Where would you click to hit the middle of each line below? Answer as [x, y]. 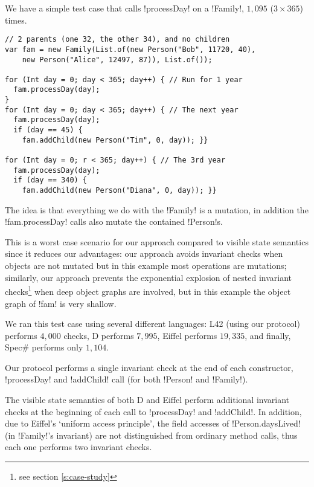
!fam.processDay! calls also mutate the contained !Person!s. [114, 221]
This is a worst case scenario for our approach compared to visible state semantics [157, 241]
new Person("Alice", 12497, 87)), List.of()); [117, 60]
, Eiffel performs [187, 335]
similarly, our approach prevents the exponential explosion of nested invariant [148, 277]
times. [16, 20]
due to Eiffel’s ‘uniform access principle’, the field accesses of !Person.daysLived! [153, 423]
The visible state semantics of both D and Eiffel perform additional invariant [147, 400]
